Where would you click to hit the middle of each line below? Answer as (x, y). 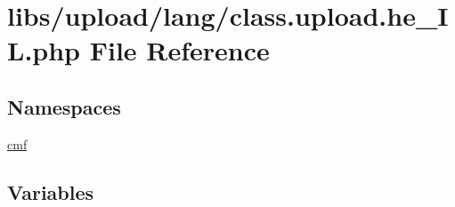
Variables (51, 191)
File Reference (179, 50)
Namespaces (64, 106)
